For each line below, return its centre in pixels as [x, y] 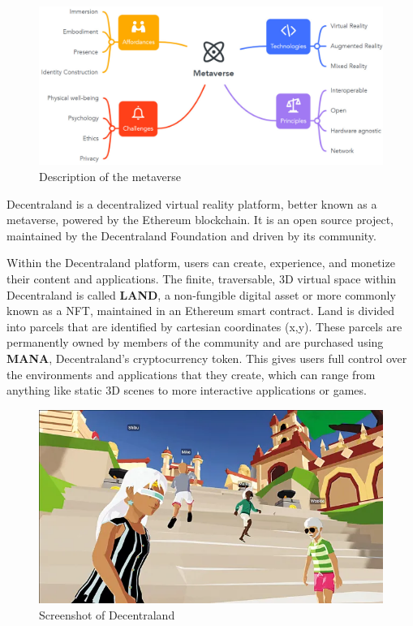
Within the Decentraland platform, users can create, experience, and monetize [201, 263]
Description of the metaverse [110, 177]
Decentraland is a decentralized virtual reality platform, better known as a [192, 203]
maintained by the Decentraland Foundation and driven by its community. [191, 235]
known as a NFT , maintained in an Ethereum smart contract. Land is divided [201, 311]
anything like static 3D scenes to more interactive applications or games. [187, 390]
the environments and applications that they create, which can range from [191, 374]
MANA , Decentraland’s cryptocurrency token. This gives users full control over [207, 358]
